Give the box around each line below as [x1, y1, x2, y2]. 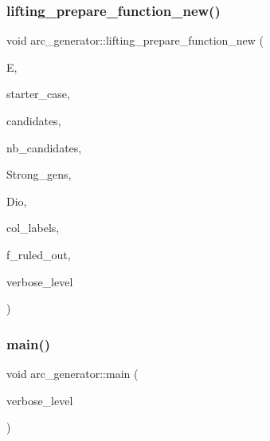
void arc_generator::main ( [6, 364, 139, 381]
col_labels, [6, 219, 60, 236]
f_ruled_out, [6, 246, 71, 262]
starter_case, [6, 85, 70, 102]
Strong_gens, [6, 166, 72, 183]
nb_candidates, [6, 139, 82, 156]
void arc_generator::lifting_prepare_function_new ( [6, 32, 264, 49]
